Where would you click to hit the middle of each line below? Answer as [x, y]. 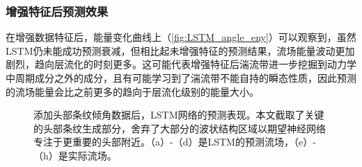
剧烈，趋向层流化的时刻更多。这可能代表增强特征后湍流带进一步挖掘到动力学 [181, 64]
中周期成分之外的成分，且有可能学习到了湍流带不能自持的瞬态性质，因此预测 [181, 78]
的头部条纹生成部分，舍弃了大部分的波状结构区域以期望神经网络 [180, 128]
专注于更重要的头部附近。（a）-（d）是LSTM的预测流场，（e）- [175, 142]
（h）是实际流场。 [75, 155]
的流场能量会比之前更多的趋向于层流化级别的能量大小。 [132, 91]
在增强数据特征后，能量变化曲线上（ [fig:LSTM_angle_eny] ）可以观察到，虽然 [181, 37]
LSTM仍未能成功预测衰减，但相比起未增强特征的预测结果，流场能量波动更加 [180, 50]
